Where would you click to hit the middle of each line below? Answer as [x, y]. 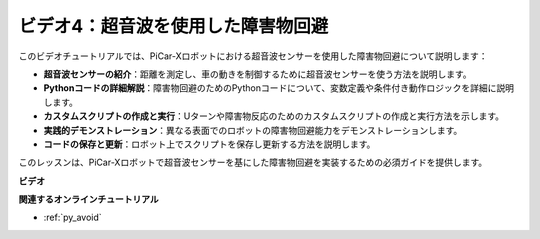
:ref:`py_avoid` [72, 217]
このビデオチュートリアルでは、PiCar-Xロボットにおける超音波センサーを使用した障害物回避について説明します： [253, 56]
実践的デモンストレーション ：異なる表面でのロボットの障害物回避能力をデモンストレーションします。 [253, 130]
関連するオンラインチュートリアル [88, 199]
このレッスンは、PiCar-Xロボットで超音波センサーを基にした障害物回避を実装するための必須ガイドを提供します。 [253, 162]
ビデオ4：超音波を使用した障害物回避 [173, 26]
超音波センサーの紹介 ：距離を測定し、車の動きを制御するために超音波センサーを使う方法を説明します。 [257, 74]
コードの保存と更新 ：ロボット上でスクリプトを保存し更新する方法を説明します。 [209, 144]
